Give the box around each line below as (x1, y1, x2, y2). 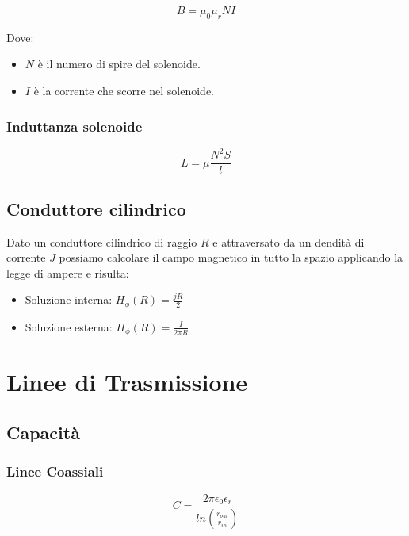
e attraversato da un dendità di (212, 233, 365, 250)
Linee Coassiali (6, 461, 104, 481)
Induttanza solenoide (6, 116, 143, 136)
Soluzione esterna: (25, 318, 113, 335)
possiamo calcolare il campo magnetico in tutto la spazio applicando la (59, 249, 403, 266)
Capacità (6, 420, 80, 445)
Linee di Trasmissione (6, 366, 248, 398)
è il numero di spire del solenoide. (37, 56, 201, 72)
